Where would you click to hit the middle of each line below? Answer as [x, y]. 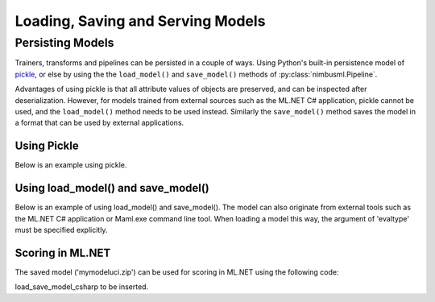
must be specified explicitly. [61, 230]
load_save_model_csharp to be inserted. [82, 287]
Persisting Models [64, 43]
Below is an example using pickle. [71, 165]
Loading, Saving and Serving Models [140, 21]
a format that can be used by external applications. [99, 123]
